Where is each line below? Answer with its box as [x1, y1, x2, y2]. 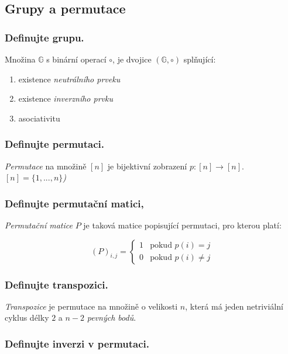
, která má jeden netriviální [185, 300, 283, 312]
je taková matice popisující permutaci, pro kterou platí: [83, 219, 282, 231]
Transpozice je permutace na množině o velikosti [5, 300, 178, 312]
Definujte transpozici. [5, 277, 108, 291]
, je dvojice [112, 53, 152, 65]
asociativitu [18, 112, 60, 124]
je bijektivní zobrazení [107, 159, 187, 172]
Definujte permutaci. [5, 137, 105, 151]
